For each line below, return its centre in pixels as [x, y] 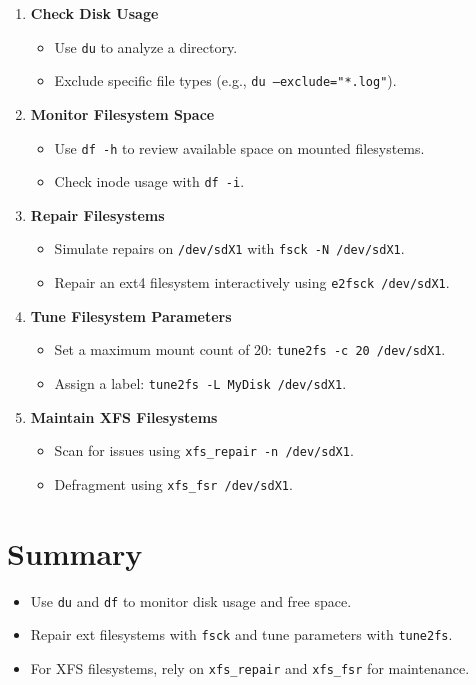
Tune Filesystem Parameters [131, 315]
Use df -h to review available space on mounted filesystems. [239, 147]
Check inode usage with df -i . [149, 181]
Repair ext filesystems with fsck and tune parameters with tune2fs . [241, 634]
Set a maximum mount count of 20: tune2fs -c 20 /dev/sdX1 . [250, 349]
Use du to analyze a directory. [146, 46]
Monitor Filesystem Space [122, 113]
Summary [75, 552]
